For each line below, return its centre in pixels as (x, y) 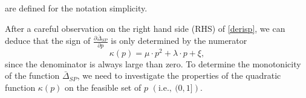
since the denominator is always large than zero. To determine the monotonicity (153, 63)
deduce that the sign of (48, 41)
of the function (32, 75)
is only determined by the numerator (179, 41)
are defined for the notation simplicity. (76, 8)
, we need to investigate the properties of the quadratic (179, 75)
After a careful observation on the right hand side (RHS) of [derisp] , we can (145, 28)
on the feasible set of (103, 87)
